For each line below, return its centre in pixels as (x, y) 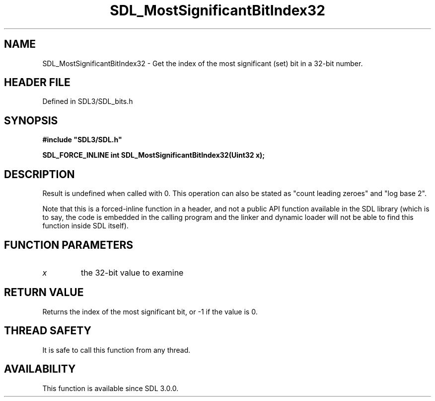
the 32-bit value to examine (132, 272)
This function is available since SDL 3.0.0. (110, 388)
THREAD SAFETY (48, 331)
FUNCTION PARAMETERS (69, 245)
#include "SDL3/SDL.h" (82, 140)
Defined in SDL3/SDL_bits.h (88, 101)
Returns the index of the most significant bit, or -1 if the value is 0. (150, 311)
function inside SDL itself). (85, 226)
